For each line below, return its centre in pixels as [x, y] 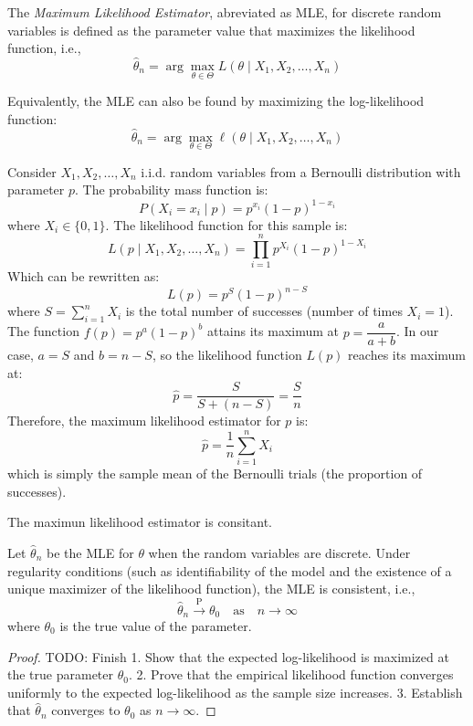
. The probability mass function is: [172, 189]
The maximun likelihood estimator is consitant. [140, 522]
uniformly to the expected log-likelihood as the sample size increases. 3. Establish [235, 692]
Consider [32, 171]
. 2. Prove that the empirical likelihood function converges [291, 674]
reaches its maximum [407, 355]
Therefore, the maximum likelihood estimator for [144, 421]
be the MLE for [90, 552]
